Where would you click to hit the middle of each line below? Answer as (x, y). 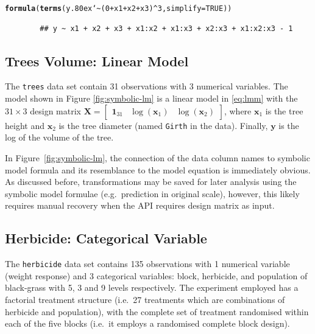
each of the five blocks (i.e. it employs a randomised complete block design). (147, 323)
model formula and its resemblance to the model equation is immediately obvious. (158, 169)
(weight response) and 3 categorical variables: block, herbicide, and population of (156, 275)
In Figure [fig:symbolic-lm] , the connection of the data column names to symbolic (157, 157)
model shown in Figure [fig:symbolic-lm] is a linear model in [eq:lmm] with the (151, 98)
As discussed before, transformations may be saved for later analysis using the (151, 182)
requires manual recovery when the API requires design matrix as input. (140, 205)
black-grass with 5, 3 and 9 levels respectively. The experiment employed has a (152, 287)
